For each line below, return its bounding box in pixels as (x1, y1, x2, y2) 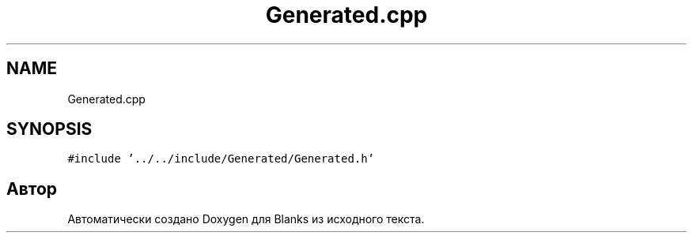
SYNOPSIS (6, 119, 93, 140)
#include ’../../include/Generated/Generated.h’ (67, 152, 375, 166)
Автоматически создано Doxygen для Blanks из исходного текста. (67, 212, 425, 226)
